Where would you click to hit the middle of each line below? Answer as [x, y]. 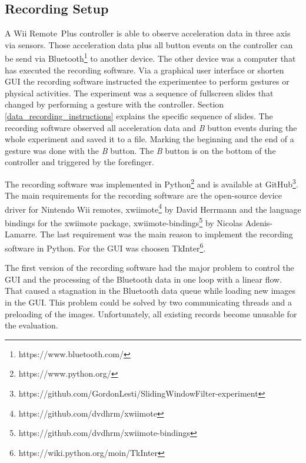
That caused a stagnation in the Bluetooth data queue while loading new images [150, 291]
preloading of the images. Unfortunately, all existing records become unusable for [151, 313]
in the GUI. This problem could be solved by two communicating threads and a [149, 302]
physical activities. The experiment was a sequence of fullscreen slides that [139, 93]
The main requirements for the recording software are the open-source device [144, 195]
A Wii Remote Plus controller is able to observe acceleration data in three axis [148, 33]
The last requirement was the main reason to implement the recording [167, 234]
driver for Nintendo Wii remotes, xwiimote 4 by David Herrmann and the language [153, 208]
